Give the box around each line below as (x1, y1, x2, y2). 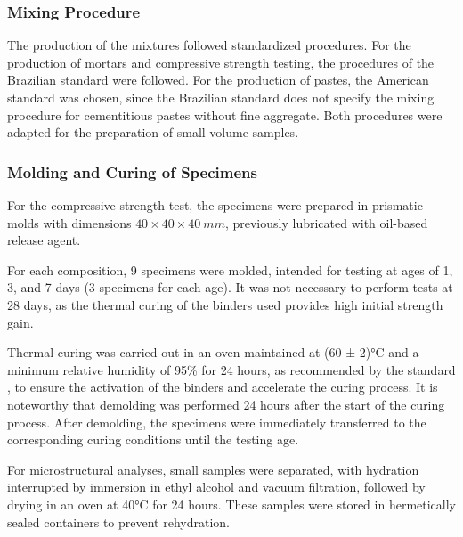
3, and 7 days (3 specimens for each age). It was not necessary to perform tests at (7, 278, 453, 297)
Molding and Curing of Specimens (7, 160, 257, 183)
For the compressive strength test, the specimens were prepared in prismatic (7, 196, 423, 214)
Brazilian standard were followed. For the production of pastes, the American (7, 70, 429, 89)
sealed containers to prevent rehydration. (7, 512, 230, 531)
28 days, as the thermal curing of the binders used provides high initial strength (7, 295, 443, 313)
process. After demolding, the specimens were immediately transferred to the (7, 412, 426, 431)
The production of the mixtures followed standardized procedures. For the (7, 36, 411, 54)
